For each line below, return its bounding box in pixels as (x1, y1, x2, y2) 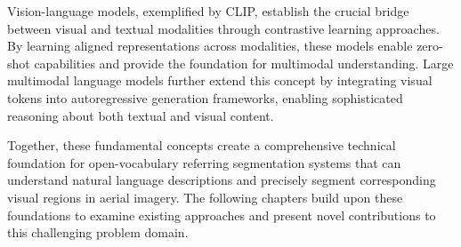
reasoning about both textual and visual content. (7, 106, 274, 124)
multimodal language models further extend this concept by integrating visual (7, 71, 433, 90)
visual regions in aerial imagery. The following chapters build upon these (7, 187, 403, 206)
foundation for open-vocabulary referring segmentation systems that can (7, 153, 401, 171)
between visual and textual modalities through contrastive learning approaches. (7, 19, 440, 37)
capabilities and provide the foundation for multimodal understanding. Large (34, 53, 454, 72)
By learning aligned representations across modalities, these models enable (7, 36, 413, 55)
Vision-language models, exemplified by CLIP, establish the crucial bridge (7, 2, 409, 20)
